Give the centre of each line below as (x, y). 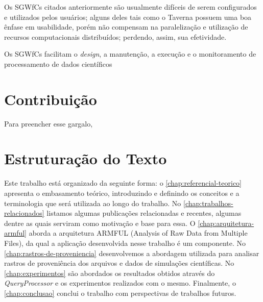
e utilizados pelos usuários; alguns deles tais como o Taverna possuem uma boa (128, 17)
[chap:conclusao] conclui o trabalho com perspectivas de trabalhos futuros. (120, 293)
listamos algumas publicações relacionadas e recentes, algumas (144, 213)
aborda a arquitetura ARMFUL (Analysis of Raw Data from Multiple (138, 233)
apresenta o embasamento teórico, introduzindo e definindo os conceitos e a (122, 193)
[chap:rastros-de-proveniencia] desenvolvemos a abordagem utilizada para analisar (132, 253)
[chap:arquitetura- (226, 223)
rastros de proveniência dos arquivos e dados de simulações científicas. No (119, 263)
